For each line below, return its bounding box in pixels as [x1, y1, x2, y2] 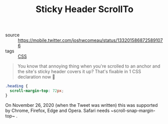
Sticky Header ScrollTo [35, 4, 134, 15]
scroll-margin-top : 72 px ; [10, 88, 64, 94]
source [5, 32, 20, 38]
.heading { [5, 84, 28, 89]
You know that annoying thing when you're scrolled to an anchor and [17, 63, 160, 69]
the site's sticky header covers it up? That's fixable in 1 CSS [17, 69, 141, 75]
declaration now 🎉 [17, 74, 55, 80]
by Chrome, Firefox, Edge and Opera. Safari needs [5, 107, 110, 113]
